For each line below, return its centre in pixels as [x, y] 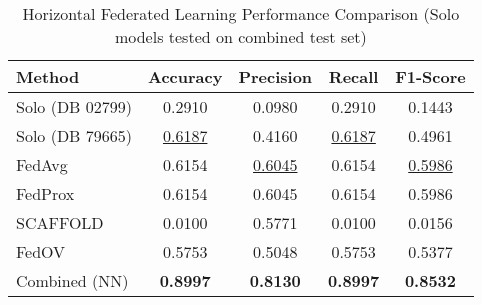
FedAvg [42, 164]
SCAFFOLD [60, 222]
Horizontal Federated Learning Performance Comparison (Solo [241, 13]
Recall [353, 76]
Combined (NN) [72, 280]
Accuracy [185, 76]
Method [48, 76]
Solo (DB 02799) [74, 106]
